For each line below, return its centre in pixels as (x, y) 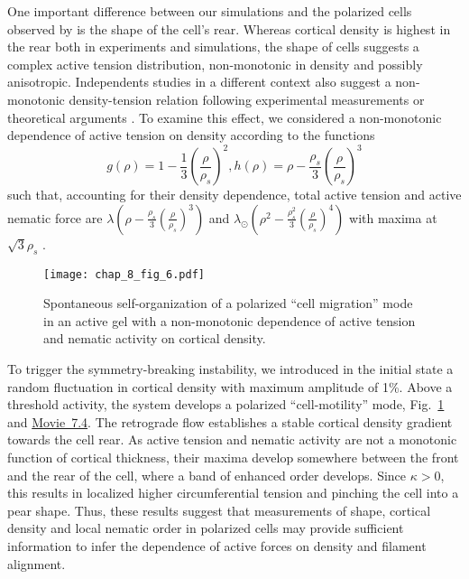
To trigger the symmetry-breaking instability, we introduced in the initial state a (230, 369)
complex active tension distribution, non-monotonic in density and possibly (215, 64)
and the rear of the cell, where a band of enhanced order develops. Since (207, 475)
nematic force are (55, 217)
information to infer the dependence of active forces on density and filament (217, 546)
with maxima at (393, 217)
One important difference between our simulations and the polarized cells (210, 11)
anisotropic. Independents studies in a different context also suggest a (199, 82)
